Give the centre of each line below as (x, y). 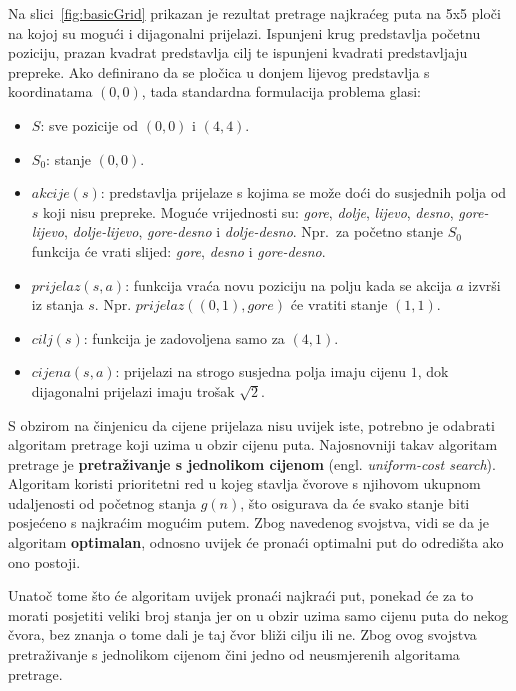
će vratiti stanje (339, 304)
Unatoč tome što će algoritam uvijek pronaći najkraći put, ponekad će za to (241, 595)
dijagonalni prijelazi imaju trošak (133, 390)
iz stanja (57, 304)
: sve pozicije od (89, 124)
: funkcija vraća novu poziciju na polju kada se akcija (288, 284)
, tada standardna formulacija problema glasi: (281, 91)
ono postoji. (44, 561)
